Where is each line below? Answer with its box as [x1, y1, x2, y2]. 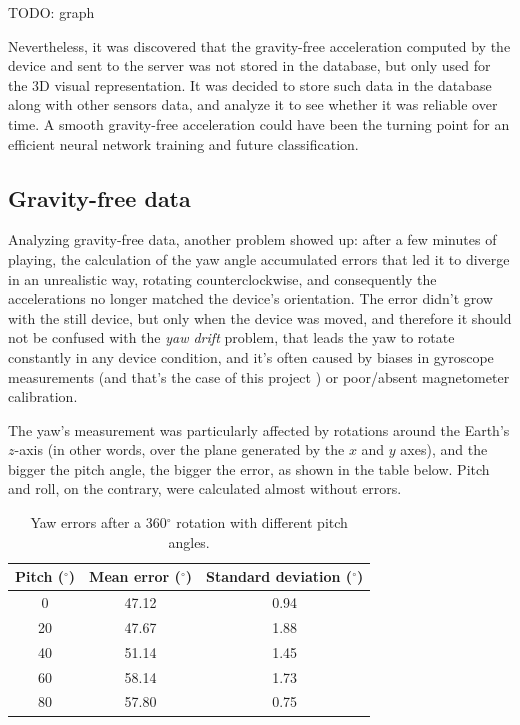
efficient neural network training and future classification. [8, 133, 359, 154]
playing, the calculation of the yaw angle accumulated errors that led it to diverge [8, 248, 510, 269]
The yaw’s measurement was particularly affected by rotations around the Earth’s [8, 419, 510, 440]
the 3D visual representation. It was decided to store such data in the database [8, 74, 492, 95]
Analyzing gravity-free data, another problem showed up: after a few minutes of [8, 229, 497, 250]
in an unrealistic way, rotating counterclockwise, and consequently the [8, 268, 437, 289]
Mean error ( [89, 566, 181, 587]
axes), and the [400, 439, 488, 460]
